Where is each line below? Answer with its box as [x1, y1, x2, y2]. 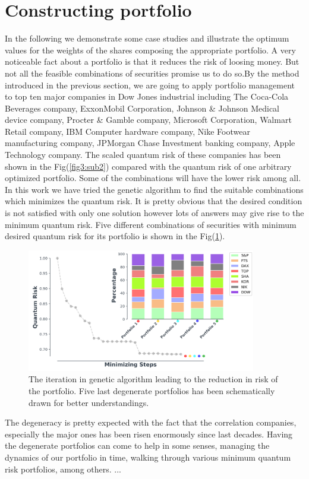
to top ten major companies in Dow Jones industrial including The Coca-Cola [5, 90, 289, 103]
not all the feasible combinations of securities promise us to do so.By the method [5, 66, 299, 79]
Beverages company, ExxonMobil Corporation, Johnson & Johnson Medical [5, 101, 280, 114]
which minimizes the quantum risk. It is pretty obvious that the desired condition [5, 195, 302, 207]
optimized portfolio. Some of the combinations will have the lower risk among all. [5, 172, 301, 184]
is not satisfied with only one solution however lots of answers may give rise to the [5, 207, 304, 219]
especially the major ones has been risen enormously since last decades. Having [5, 427, 293, 440]
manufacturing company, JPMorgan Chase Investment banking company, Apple [5, 137, 295, 149]
